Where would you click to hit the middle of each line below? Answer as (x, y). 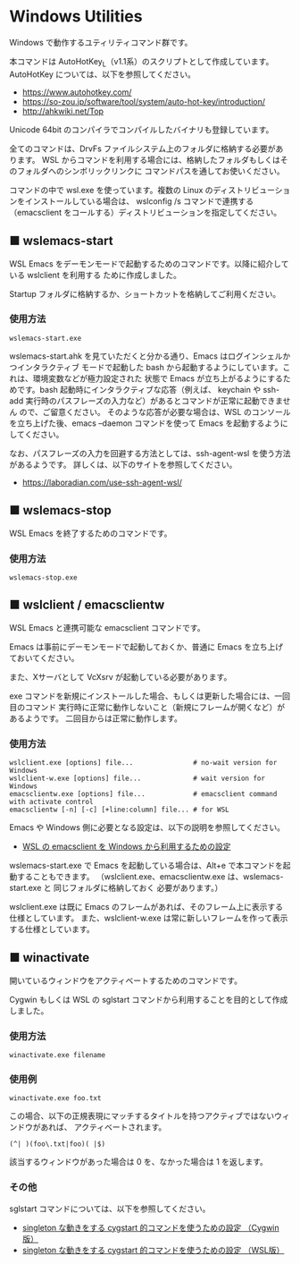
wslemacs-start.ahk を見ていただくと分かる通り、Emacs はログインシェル (146, 356)
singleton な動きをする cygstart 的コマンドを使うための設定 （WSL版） (153, 1250)
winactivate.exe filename (57, 1056)
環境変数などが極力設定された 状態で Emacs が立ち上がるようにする (158, 378)
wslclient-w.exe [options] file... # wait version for (137, 779)
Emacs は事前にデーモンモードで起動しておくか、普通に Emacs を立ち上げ (146, 647)
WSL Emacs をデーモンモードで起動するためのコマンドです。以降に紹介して (149, 263)
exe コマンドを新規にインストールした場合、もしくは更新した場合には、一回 (150, 696)
